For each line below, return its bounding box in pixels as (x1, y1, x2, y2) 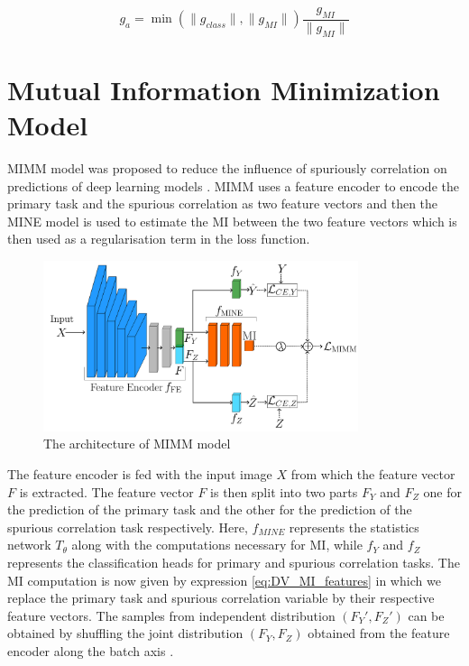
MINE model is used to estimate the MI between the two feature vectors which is (7, 211, 457, 230)
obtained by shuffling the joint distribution (7, 624, 244, 643)
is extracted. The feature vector (19, 482, 194, 501)
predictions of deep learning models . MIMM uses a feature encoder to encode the (7, 176, 459, 195)
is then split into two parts (210, 482, 358, 501)
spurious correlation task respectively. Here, (7, 517, 248, 536)
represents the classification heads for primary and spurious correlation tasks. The (7, 553, 460, 572)
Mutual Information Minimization (7, 70, 440, 107)
